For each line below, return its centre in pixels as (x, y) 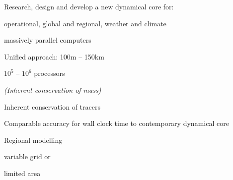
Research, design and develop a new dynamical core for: (89, 6)
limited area (22, 173)
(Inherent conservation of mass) (53, 90)
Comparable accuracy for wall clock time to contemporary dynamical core (116, 123)
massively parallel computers (48, 40)
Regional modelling (33, 140)
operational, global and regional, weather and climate (85, 23)
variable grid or (27, 156)
